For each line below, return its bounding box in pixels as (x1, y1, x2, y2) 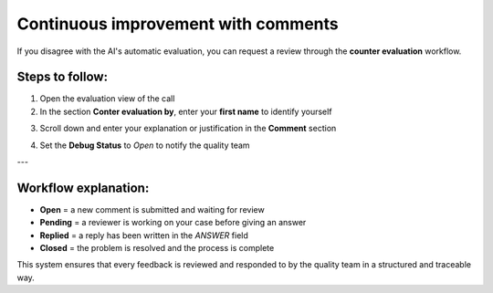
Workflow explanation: (16, 180, 150, 195)
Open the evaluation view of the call (39, 93, 175, 104)
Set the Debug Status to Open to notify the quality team (39, 140, 250, 151)
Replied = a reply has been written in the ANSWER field (39, 229, 248, 241)
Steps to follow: (16, 69, 109, 85)
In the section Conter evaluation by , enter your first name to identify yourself (39, 106, 332, 117)
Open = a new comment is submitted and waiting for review (39, 204, 265, 215)
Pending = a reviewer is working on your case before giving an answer (39, 217, 307, 228)
